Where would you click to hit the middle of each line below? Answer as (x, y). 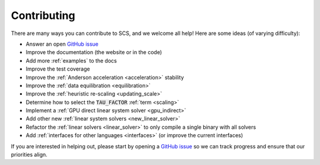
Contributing (43, 15)
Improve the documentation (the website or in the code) (94, 52)
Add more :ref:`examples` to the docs (71, 61)
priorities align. (29, 155)
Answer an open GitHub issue (62, 44)
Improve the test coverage (58, 69)
